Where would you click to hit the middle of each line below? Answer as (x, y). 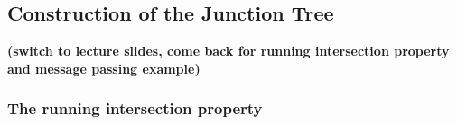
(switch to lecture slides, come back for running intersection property (228, 51)
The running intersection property (135, 108)
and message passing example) (104, 68)
